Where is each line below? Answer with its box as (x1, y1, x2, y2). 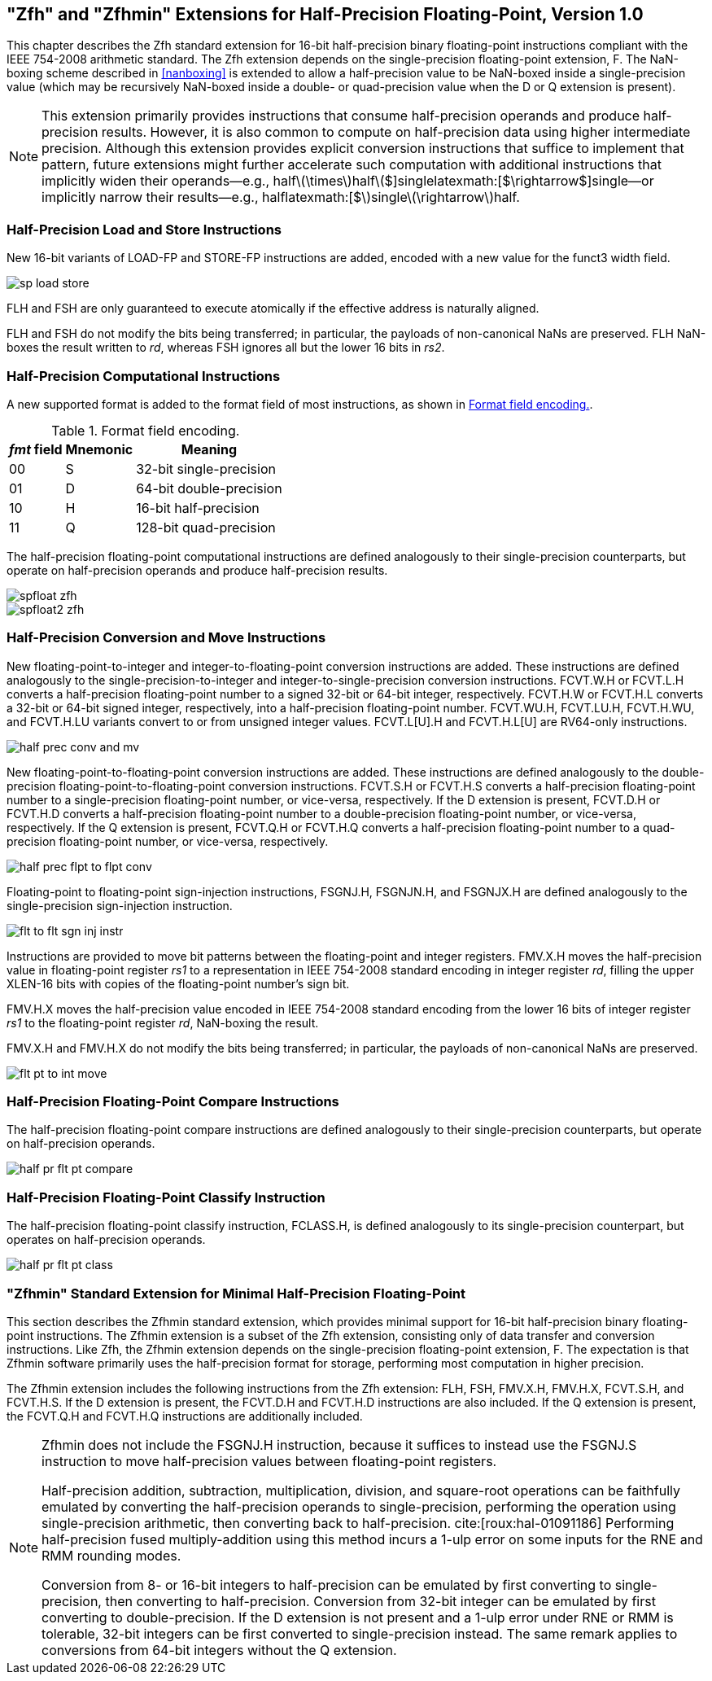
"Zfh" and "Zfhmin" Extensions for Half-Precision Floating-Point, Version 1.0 (7, 4, 644, 24)
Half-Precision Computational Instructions (7, 367, 281, 384)
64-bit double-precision (136, 479, 282, 497)
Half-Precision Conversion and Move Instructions (7, 629, 326, 646)
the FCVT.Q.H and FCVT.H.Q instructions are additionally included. (7, 1408, 363, 1423)
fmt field (9, 440, 63, 457)
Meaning (181, 440, 238, 457)
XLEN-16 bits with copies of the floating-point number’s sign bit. (7, 976, 350, 991)
